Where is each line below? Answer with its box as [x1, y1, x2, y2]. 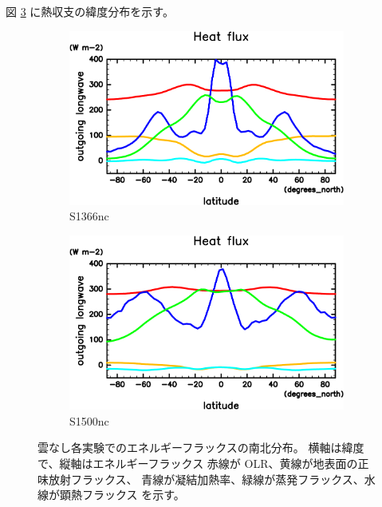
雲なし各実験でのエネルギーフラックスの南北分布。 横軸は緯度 [37, 439, 364, 456]
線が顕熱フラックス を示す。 [37, 486, 185, 503]
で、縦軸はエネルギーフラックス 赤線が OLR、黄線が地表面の [37, 455, 358, 472]
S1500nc [69, 412, 109, 429]
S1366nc [69, 208, 109, 224]
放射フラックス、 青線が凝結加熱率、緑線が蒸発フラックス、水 [48, 470, 376, 487]
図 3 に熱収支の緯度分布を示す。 [6, 3, 174, 19]
